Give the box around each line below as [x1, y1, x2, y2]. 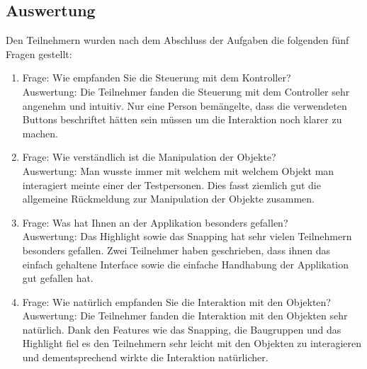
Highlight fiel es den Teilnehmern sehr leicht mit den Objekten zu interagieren [22, 336, 362, 351]
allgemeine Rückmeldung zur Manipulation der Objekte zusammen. [22, 191, 315, 206]
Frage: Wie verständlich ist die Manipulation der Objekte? [22, 149, 276, 164]
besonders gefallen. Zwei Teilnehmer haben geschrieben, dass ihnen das [22, 242, 330, 257]
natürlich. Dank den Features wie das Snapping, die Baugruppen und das [22, 322, 341, 336]
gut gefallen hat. [22, 271, 94, 285]
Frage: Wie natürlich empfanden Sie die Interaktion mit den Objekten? [22, 294, 331, 309]
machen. [22, 125, 58, 140]
